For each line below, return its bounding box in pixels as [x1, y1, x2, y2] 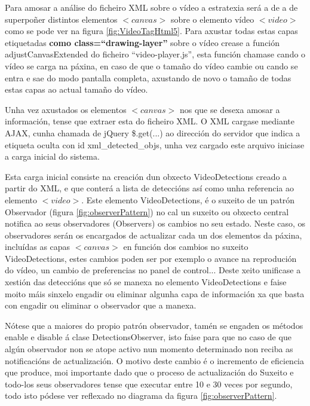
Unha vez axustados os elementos [5, 103, 127, 115]
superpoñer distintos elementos [5, 13, 118, 25]
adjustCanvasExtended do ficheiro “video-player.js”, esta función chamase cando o [5, 48, 306, 60]
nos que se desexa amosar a [179, 103, 280, 115]
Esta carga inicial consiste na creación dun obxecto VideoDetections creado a [5, 170, 287, 182]
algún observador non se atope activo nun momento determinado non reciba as [5, 343, 293, 355]
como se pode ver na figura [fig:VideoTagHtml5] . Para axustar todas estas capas [5, 25, 298, 37]
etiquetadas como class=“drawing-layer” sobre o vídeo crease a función [5, 36, 280, 48]
